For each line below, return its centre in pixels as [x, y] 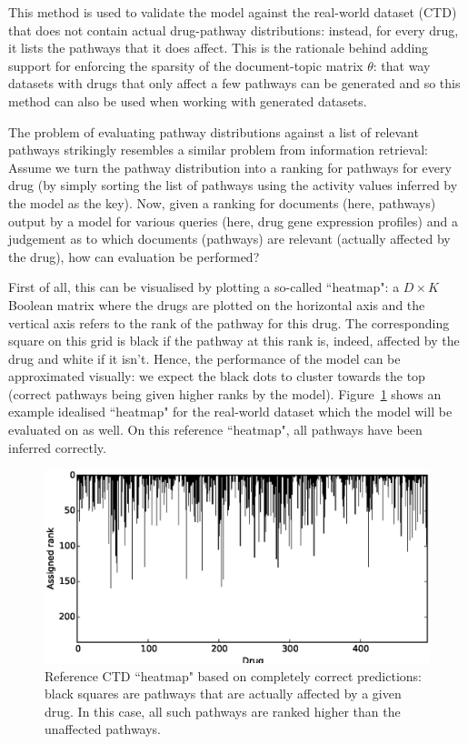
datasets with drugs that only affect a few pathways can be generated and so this [234, 83]
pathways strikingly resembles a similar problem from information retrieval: [218, 150]
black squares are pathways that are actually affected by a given [223, 694]
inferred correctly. [57, 447]
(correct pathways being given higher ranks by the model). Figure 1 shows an [225, 393]
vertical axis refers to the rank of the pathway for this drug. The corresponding [229, 322]
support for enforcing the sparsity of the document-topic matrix [186, 65]
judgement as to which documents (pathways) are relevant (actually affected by [229, 239]
